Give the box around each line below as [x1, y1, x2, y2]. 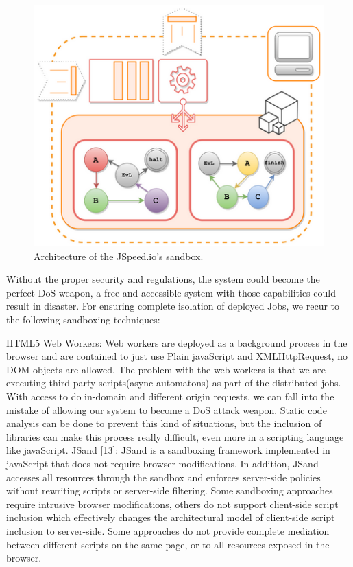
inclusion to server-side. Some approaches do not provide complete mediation [6, 523, 330, 537]
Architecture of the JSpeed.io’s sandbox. [34, 248, 204, 263]
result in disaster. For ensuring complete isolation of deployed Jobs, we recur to [6, 299, 340, 313]
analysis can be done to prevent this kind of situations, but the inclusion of [6, 416, 322, 430]
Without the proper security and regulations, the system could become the [6, 272, 320, 286]
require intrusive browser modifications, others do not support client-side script [6, 496, 339, 511]
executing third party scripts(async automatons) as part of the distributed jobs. [6, 375, 341, 390]
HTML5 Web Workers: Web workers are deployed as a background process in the [6, 335, 348, 349]
